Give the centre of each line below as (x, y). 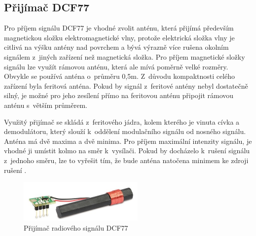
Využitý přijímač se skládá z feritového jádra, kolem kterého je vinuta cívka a (122, 121)
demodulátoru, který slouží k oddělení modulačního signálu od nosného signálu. (125, 131)
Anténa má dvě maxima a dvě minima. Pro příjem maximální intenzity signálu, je (128, 141)
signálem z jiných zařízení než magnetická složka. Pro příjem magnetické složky (125, 56)
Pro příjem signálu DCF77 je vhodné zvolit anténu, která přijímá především (119, 28)
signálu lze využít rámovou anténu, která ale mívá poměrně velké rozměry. (116, 66)
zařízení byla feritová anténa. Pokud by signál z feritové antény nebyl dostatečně (126, 85)
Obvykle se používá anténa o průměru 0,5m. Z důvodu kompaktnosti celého (120, 76)
